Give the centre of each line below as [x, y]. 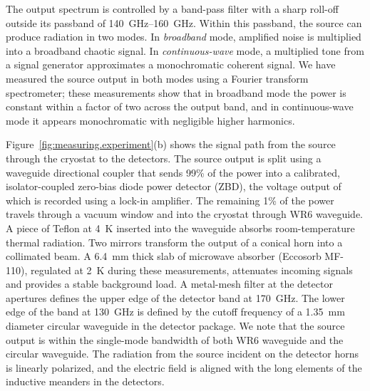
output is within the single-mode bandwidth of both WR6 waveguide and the [175, 339]
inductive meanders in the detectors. [85, 381]
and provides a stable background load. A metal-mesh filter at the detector [169, 284]
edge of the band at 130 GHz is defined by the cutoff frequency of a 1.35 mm [175, 312]
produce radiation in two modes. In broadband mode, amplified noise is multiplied [184, 37]
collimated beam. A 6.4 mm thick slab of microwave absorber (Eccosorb [164, 256]
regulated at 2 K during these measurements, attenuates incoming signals [191, 270]
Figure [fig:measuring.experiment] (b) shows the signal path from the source [171, 144]
